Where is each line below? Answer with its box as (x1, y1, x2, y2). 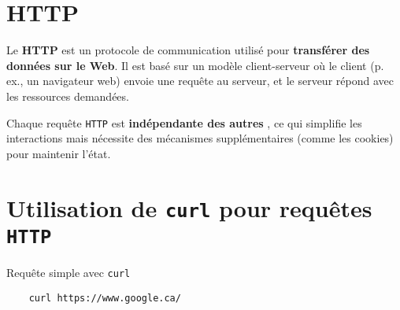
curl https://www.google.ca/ (28, 292, 181, 304)
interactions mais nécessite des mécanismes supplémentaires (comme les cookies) (6, 130, 394, 146)
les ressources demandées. (6, 87, 129, 104)
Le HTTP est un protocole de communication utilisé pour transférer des (6, 42, 370, 58)
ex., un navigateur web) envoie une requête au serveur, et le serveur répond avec (6, 72, 394, 89)
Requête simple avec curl (6, 264, 131, 280)
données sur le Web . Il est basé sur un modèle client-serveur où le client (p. (6, 57, 384, 73)
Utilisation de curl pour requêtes (6, 191, 372, 223)
